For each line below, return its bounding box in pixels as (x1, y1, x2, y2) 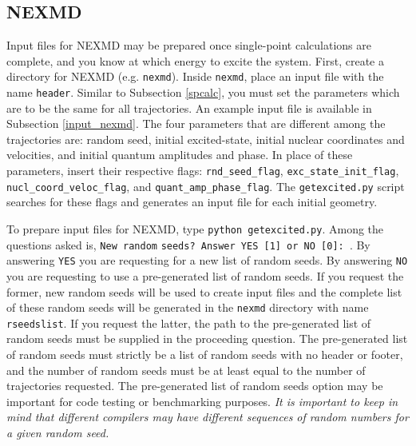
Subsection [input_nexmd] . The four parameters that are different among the (6, 115, 386, 132)
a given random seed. (6, 424, 109, 441)
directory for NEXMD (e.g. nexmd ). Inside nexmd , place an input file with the (6, 68, 384, 85)
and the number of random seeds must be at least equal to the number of (6, 361, 366, 378)
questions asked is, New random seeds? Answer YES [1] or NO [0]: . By (6, 236, 370, 253)
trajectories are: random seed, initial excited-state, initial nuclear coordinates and (6, 130, 405, 147)
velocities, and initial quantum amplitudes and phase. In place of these (6, 146, 353, 163)
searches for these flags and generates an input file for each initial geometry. (6, 193, 378, 210)
